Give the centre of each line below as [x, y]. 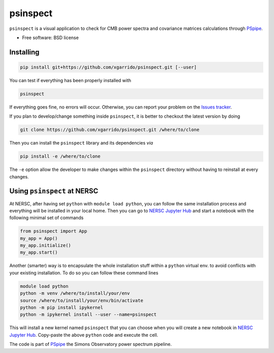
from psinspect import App [54, 231]
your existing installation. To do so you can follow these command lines [84, 273]
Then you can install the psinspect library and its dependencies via [81, 143]
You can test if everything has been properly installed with [70, 80]
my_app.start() [39, 253]
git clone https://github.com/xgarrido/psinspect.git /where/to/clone [110, 130]
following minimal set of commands [46, 218]
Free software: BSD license [50, 38]
